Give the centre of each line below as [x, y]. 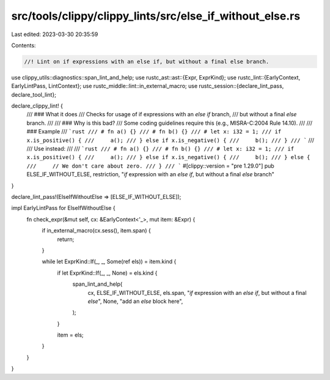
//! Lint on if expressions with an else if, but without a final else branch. [147, 61]
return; [66, 239]
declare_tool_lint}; [34, 94]
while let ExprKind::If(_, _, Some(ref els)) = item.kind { [109, 262]
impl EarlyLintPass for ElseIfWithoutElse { [63, 208]
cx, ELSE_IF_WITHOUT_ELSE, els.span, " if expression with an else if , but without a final [197, 292]
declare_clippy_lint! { [37, 106]
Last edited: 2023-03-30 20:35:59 [55, 34]
